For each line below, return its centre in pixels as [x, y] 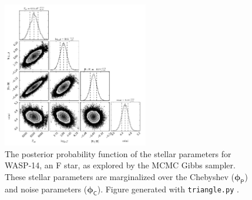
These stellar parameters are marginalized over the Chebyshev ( [120, 176]
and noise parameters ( [46, 189]
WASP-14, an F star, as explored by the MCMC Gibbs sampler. [120, 165]
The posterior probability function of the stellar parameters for [118, 153]
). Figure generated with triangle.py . [168, 189]
